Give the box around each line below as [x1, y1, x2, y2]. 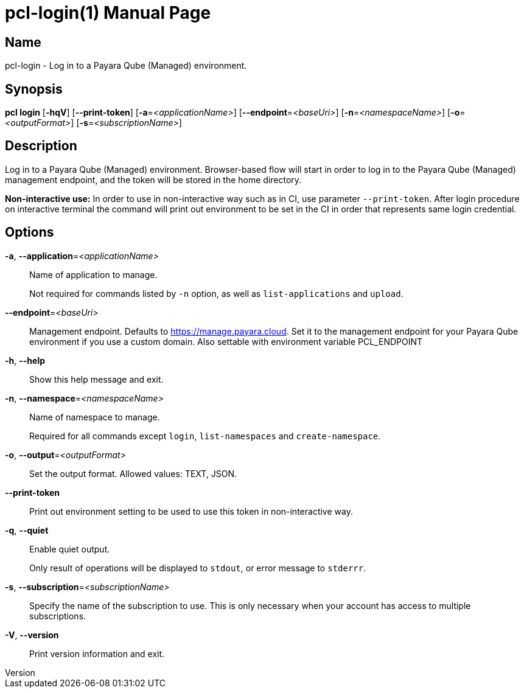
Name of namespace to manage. [29, 411, 160, 422]
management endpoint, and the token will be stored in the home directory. [5, 174, 302, 185]
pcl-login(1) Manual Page [5, 2, 211, 23]
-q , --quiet [5, 524, 49, 535]
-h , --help [5, 355, 46, 366]
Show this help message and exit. [29, 374, 164, 385]
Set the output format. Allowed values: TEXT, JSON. [29, 468, 237, 479]
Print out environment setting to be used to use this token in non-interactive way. [29, 506, 353, 517]
